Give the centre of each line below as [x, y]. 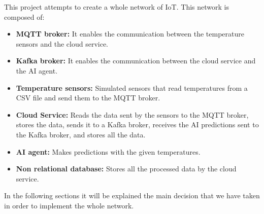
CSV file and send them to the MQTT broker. [88, 98]
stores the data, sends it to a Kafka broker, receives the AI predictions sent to [137, 124]
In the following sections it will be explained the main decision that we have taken [132, 195]
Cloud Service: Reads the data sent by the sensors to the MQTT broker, [132, 114]
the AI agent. [37, 70]
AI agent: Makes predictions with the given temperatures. [108, 151]
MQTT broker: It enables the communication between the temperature [130, 34]
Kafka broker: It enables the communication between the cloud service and [136, 61]
